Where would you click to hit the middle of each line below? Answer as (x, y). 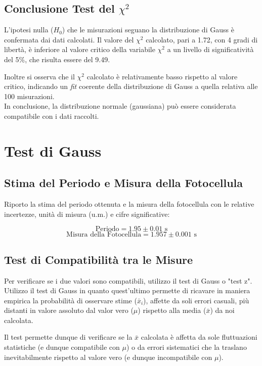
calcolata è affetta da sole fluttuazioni (199, 337)
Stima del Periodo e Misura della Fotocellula (124, 183)
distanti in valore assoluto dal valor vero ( (69, 310)
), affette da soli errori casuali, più (196, 300)
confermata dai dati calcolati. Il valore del (69, 39)
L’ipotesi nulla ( (29, 30)
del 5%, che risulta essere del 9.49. (57, 59)
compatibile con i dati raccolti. (52, 116)
